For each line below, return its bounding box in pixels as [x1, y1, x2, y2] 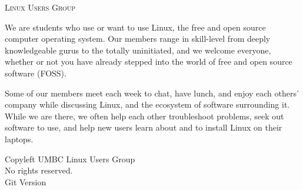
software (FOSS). [5, 66, 66, 79]
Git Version [5, 175, 46, 188]
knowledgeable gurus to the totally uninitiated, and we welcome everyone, [5, 44, 271, 56]
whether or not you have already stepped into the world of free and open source [5, 55, 292, 68]
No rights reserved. [5, 164, 73, 176]
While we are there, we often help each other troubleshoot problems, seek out [5, 109, 284, 122]
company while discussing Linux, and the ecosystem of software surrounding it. [5, 98, 290, 111]
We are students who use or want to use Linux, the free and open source [5, 21, 266, 33]
